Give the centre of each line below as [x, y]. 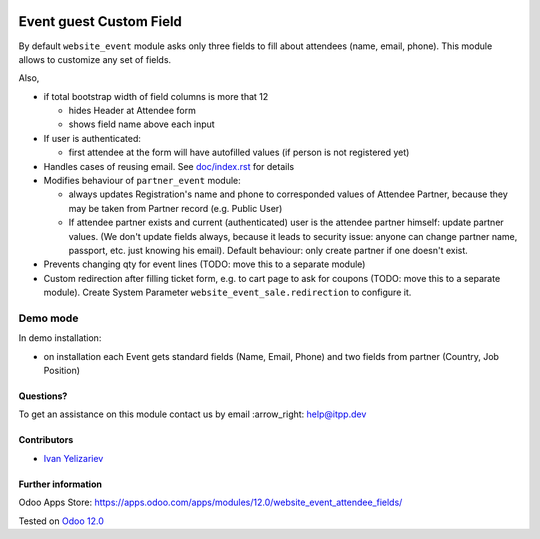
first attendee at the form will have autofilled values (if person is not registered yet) [239, 152]
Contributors [46, 440]
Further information [60, 484]
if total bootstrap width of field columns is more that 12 [156, 96]
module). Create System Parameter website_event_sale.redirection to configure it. [227, 292]
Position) [61, 371]
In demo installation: [60, 338]
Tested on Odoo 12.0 [61, 521]
